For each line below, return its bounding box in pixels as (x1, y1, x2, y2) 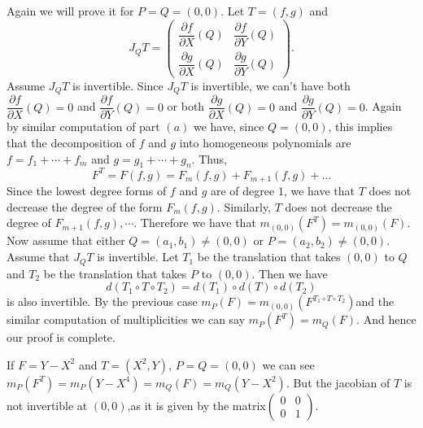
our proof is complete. (7, 329, 116, 346)
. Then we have (251, 264, 328, 282)
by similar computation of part (7, 118, 160, 135)
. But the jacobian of (286, 373, 390, 391)
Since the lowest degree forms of (7, 182, 167, 199)
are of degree (210, 182, 275, 199)
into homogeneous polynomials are (179, 133, 351, 151)
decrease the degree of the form (7, 198, 163, 215)
